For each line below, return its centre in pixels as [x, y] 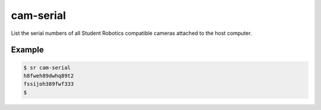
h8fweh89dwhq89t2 [49, 76]
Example [27, 50]
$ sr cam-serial [47, 67]
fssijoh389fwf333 [49, 84]
